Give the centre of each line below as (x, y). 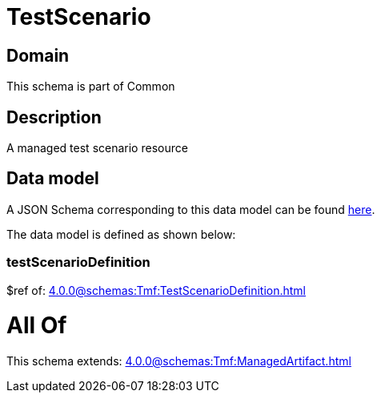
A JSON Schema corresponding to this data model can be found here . (191, 209)
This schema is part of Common (91, 87)
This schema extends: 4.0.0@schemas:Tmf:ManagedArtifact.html (179, 361)
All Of (37, 326)
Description (54, 117)
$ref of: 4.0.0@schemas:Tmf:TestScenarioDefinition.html (156, 290)
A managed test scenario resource (97, 148)
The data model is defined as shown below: (121, 234)
